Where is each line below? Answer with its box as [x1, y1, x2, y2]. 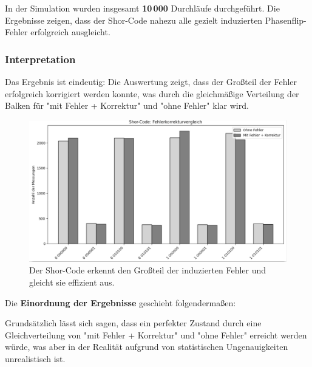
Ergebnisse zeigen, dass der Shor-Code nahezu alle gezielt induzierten [5, 13, 263, 26]
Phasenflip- [265, 13, 307, 26]
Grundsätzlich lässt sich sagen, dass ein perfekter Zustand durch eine [5, 317, 262, 329]
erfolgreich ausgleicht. [30, 26, 110, 38]
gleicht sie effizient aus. [29, 276, 115, 289]
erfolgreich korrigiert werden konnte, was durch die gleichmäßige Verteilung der [5, 87, 299, 100]
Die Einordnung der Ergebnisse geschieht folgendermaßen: [5, 296, 236, 309]
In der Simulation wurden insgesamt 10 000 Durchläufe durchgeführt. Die [5, 2, 280, 14]
